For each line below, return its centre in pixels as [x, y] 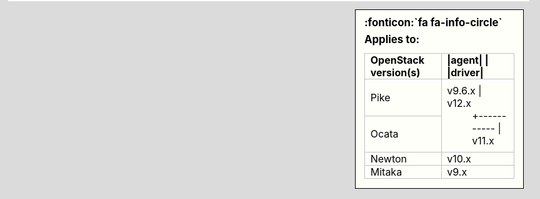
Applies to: [392, 39]
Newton [389, 159]
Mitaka [386, 172]
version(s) [395, 73]
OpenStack [397, 60]
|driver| [465, 73]
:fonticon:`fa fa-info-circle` [433, 22]
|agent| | [467, 60]
